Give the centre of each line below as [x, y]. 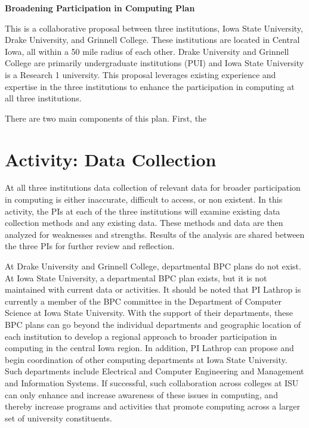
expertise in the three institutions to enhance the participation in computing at [150, 86]
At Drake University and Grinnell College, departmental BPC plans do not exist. [153, 266]
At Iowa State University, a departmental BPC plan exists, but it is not [136, 277]
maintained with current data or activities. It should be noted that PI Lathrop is [153, 289]
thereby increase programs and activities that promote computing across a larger [152, 406]
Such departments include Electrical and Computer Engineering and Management [154, 371]
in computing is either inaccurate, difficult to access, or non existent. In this [144, 199]
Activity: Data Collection [111, 159]
